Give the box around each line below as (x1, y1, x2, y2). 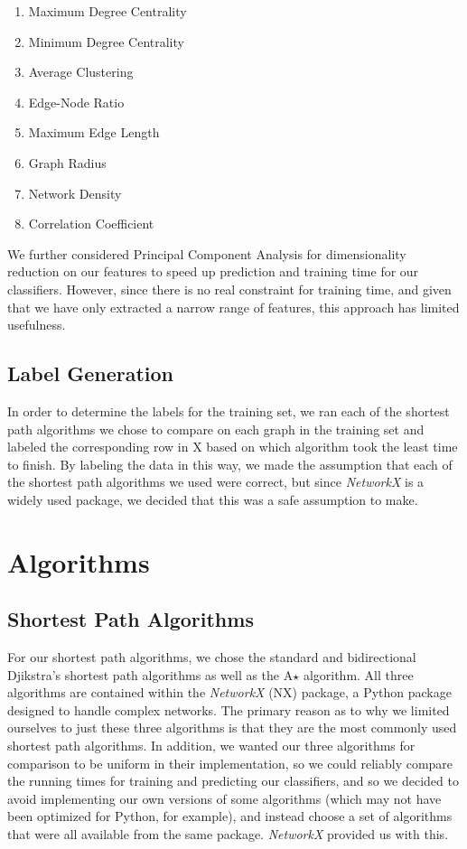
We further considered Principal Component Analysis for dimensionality (7, 244, 406, 263)
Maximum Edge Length (28, 123, 160, 142)
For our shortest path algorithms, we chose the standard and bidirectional (7, 648, 416, 667)
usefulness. (7, 315, 66, 334)
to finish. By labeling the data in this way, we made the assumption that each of (7, 454, 453, 473)
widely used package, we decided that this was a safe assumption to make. (7, 490, 418, 508)
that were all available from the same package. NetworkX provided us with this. (7, 825, 449, 843)
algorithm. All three (303, 665, 414, 684)
